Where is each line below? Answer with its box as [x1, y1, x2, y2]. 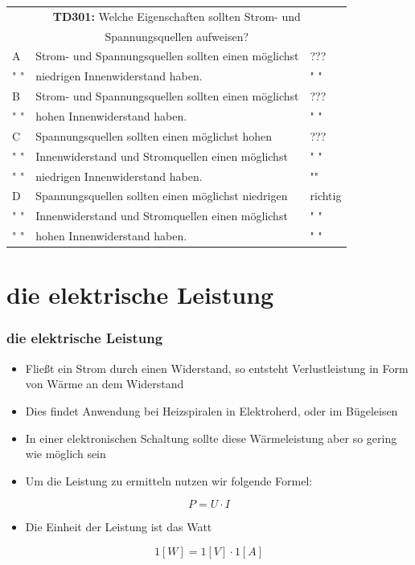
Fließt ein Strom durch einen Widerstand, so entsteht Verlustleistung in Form [25, 359, 409, 376]
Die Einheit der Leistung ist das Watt [25, 518, 212, 535]
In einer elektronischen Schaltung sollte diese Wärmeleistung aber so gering [25, 429, 397, 446]
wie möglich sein [25, 445, 106, 462]
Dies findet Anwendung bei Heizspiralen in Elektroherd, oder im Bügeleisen [25, 402, 398, 419]
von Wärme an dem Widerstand [25, 375, 184, 392]
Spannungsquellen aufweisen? [105, 27, 249, 44]
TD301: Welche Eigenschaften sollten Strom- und [52, 7, 301, 24]
